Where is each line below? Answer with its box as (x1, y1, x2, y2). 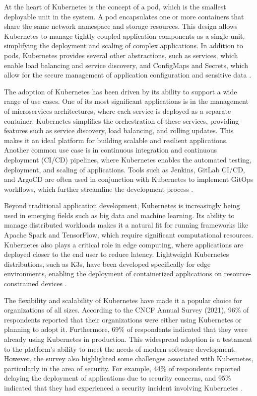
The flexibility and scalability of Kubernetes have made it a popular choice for (4, 295, 242, 305)
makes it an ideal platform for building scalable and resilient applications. (4, 135, 228, 145)
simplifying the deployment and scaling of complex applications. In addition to (4, 40, 243, 51)
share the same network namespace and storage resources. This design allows (4, 21, 238, 31)
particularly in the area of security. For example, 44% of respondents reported (4, 363, 241, 373)
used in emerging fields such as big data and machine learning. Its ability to (4, 210, 235, 220)
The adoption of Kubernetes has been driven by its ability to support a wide (4, 86, 237, 96)
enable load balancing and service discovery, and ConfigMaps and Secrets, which (4, 60, 248, 70)
